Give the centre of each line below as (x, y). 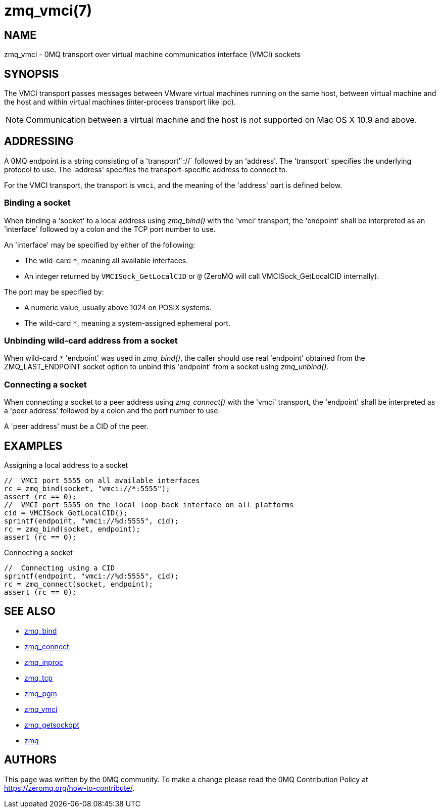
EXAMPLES (33, 446)
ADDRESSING (39, 141)
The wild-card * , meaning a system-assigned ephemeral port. (127, 323)
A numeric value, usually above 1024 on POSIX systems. (118, 307)
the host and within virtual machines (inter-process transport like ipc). (120, 102)
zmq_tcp (38, 678)
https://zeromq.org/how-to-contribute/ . (69, 788)
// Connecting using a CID (60, 568)
